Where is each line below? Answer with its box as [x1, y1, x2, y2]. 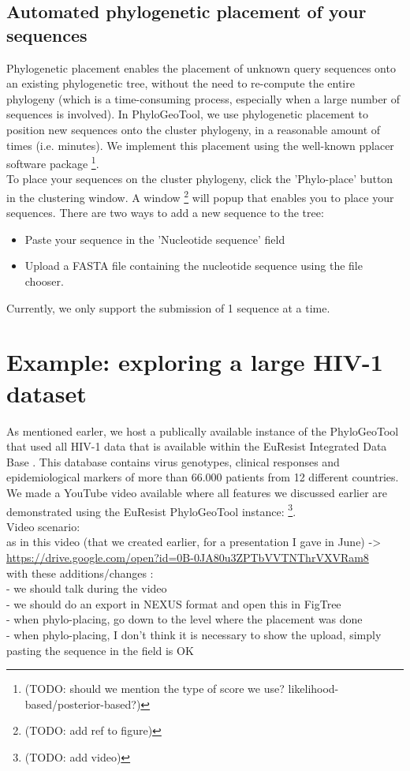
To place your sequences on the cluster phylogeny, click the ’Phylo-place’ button [6, 170, 393, 187]
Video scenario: [6, 518, 80, 534]
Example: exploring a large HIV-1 [6, 346, 383, 378]
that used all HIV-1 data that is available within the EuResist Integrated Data [6, 438, 387, 455]
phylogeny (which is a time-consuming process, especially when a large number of [6, 90, 401, 107]
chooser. [24, 273, 64, 290]
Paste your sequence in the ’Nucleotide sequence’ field [24, 230, 285, 247]
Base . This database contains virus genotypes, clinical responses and [6, 453, 340, 470]
